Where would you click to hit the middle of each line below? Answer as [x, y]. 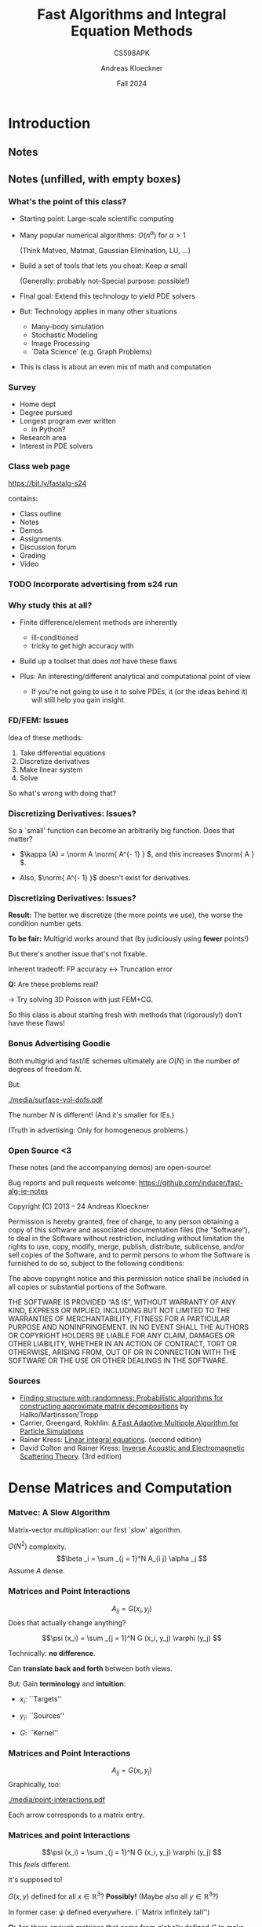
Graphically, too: [35, 1785]
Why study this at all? [50, 605]
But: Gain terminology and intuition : [67, 1683]
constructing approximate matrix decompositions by [104, 1406]
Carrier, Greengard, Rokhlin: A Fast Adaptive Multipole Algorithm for [129, 1423]
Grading [33, 556]
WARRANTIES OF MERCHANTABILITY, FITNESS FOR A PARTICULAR [119, 1319]
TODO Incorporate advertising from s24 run [93, 585]
